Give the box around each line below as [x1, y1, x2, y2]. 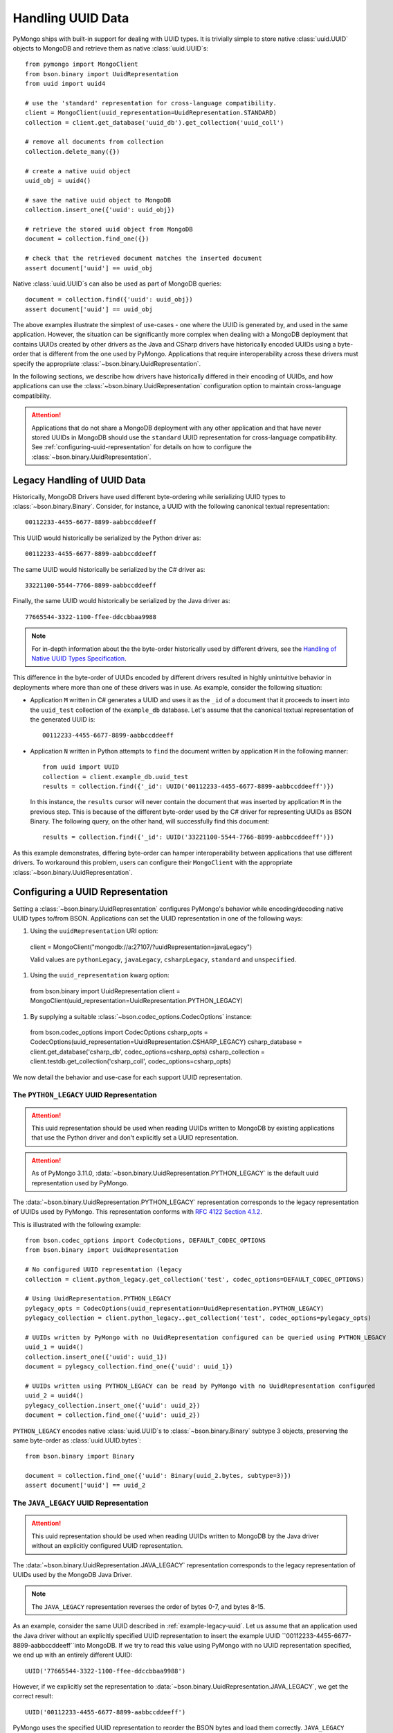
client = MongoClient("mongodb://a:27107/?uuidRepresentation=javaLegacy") [30, 943, 253, 951]
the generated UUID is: [30, 715, 95, 724]
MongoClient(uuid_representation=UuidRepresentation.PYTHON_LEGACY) [30, 997, 244, 1005]
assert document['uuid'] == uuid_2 [25, 1481, 146, 1490]
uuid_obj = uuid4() [25, 177, 91, 185]
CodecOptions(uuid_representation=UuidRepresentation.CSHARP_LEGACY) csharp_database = [30, 1038, 302, 1046]
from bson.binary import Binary [25, 1452, 135, 1461]
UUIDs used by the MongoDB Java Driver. [12, 1570, 133, 1578]
